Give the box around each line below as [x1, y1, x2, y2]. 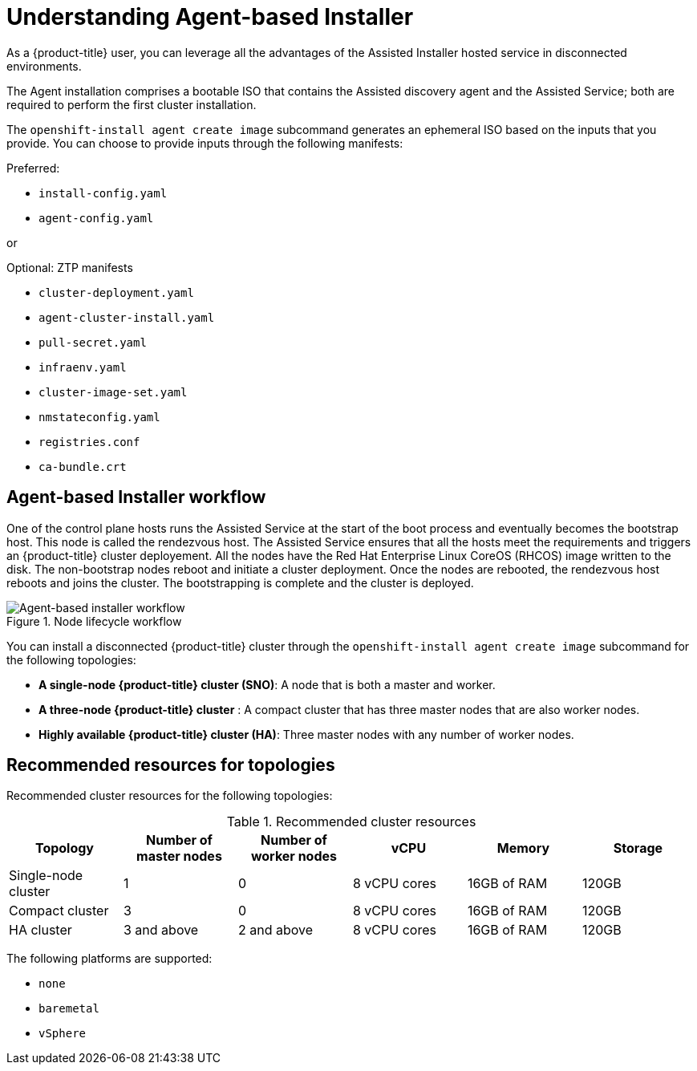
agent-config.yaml [38, 211, 154, 225]
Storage [613, 840, 663, 857]
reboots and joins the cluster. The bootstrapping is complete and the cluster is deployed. [6, 575, 474, 590]
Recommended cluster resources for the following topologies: [6, 789, 333, 803]
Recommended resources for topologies [6, 755, 335, 776]
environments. [6, 59, 82, 73]
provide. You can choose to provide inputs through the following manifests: [6, 136, 403, 150]
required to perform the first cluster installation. [6, 97, 257, 112]
